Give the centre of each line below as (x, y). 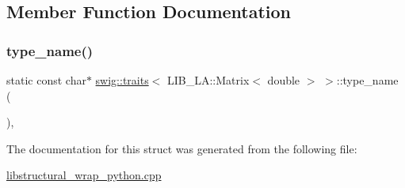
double (284, 80)
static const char (46, 80)
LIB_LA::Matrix (208, 80)
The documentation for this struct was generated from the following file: (182, 148)
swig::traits (122, 80)
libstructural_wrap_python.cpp (84, 175)
